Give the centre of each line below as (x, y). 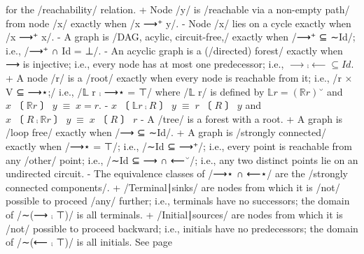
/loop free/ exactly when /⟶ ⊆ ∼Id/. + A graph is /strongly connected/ (166, 132)
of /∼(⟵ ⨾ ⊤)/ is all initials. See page (89, 242)
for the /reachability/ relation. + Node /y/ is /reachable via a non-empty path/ (178, 9)
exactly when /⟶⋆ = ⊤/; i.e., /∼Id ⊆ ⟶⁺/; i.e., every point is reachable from (179, 145)
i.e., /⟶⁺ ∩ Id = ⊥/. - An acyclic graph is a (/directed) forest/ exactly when (174, 50)
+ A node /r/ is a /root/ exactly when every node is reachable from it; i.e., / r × (179, 77)
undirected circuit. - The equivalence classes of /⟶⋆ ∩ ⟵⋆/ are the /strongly (177, 173)
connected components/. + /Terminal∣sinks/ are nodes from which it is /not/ (173, 187)
